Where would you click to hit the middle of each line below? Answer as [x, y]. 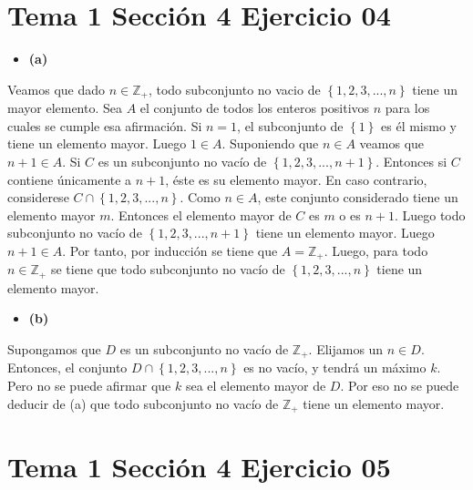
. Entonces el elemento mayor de [201, 214]
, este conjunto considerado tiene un [358, 197]
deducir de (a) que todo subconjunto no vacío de [143, 403]
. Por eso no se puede [400, 386]
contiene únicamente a [70, 179]
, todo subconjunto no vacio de [234, 89]
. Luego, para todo [376, 250]
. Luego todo [430, 214]
